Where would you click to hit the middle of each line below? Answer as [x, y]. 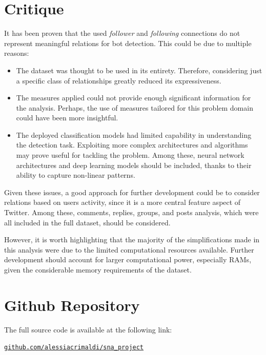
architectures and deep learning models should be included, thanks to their [134, 165]
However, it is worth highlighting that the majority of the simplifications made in [132, 239]
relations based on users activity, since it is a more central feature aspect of [122, 202]
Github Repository [72, 305]
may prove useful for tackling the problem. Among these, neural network [130, 155]
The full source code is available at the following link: [88, 329]
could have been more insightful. [67, 118]
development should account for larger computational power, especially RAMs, [128, 259]
